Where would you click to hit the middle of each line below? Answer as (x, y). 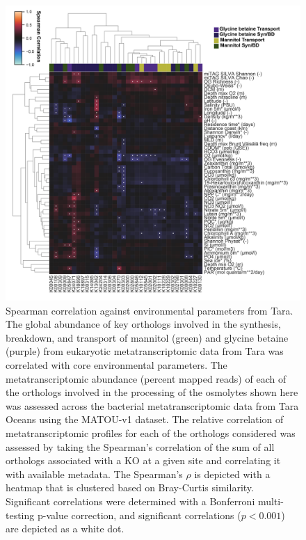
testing (20, 515)
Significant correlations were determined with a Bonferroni (130, 501)
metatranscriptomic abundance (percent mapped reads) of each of (146, 378)
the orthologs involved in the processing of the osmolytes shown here (152, 392)
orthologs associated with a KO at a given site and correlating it (143, 460)
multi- (271, 501)
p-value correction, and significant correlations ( (139, 515)
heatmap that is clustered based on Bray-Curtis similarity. (130, 487)
